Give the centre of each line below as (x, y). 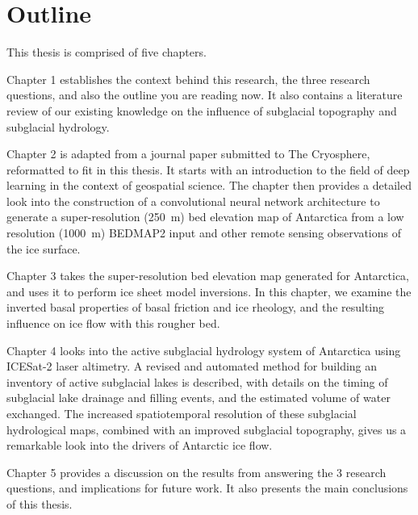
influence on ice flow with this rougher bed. (113, 323)
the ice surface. (44, 248)
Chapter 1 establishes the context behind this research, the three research (188, 79)
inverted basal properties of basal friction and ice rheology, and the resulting (196, 307)
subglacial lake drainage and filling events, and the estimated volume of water (199, 398)
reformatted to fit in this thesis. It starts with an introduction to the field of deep (208, 169)
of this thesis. (40, 503)
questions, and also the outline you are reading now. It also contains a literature (205, 95)
